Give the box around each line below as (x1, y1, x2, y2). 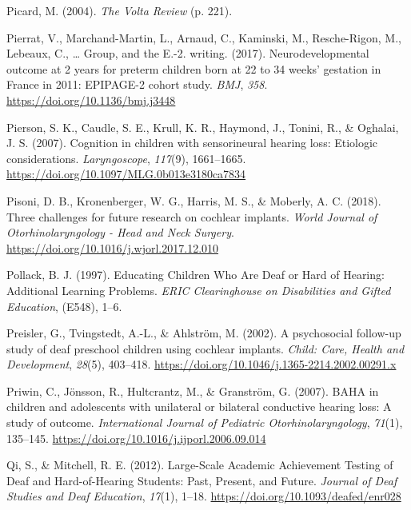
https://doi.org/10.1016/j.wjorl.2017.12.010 (6, 239, 219, 256)
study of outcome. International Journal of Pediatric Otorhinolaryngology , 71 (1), (6, 414, 403, 431)
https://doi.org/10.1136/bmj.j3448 (6, 91, 176, 108)
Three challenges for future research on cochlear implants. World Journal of (6, 208, 377, 225)
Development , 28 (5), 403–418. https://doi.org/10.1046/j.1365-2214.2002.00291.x (6, 356, 397, 373)
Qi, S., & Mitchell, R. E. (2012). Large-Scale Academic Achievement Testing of (6, 456, 393, 473)
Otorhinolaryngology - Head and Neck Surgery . (6, 224, 234, 241)
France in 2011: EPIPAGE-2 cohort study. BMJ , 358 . (6, 76, 268, 93)
